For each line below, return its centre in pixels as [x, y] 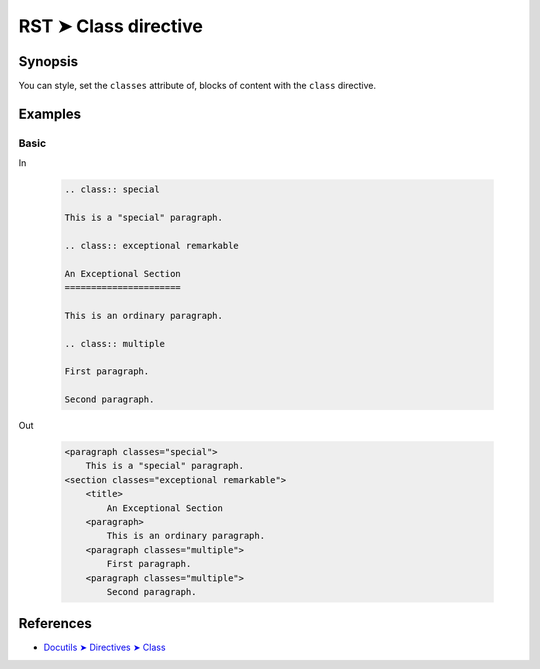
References [55, 623]
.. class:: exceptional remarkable [151, 245]
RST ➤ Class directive [111, 26]
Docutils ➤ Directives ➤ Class [104, 647]
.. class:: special [112, 189]
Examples [50, 113]
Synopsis [48, 61]
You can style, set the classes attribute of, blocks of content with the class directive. [197, 86]
